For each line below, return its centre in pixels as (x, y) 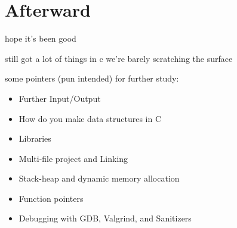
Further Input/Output (60, 98)
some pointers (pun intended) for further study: (92, 78)
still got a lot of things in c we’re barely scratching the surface (119, 58)
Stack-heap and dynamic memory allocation (99, 178)
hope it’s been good (41, 38)
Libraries (35, 138)
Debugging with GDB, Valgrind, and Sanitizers (105, 218)
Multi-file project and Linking (73, 158)
